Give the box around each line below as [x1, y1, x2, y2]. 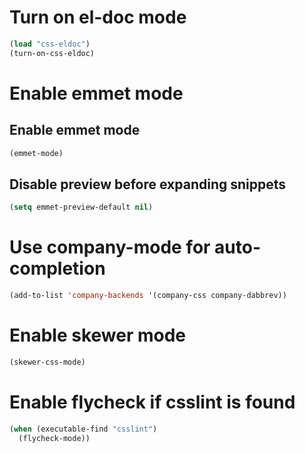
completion [9, 257, 106, 280]
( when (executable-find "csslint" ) [9, 424, 158, 434]
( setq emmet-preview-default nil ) [9, 202, 154, 213]
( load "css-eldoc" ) [9, 39, 91, 49]
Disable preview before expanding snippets [9, 176, 287, 193]
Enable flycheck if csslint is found [9, 391, 296, 414]
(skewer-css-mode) [9, 357, 86, 367]
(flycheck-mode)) [18, 433, 91, 443]
